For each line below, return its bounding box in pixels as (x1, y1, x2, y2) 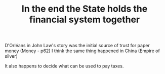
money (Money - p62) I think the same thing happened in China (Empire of (5, 48, 160, 54)
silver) (5, 53, 18, 59)
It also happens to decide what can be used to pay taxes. (5, 63, 124, 69)
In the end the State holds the (21, 3, 148, 15)
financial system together (29, 14, 140, 25)
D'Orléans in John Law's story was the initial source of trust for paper (5, 43, 150, 49)
